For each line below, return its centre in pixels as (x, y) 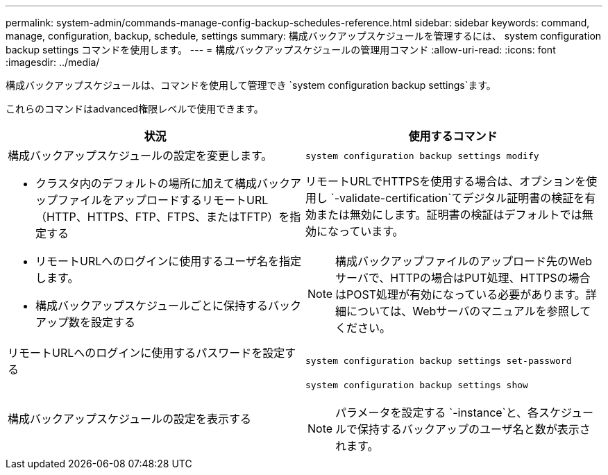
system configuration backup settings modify (422, 156)
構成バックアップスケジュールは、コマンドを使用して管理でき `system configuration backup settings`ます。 (251, 85)
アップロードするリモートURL (191, 200)
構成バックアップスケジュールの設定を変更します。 (140, 156)
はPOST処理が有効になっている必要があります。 (461, 294)
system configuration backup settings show (417, 385)
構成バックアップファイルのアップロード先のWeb (464, 261)
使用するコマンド (453, 136)
